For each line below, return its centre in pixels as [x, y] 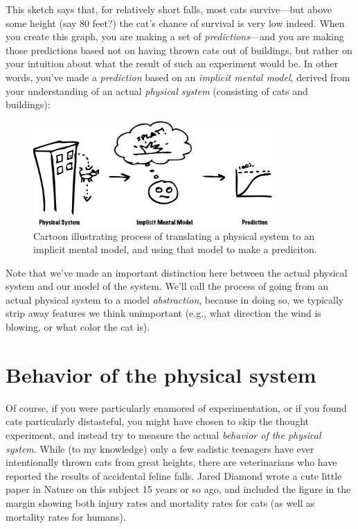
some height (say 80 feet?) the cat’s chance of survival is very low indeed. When [175, 23]
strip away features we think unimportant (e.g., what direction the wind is [163, 313]
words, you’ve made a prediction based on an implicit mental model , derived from [178, 77]
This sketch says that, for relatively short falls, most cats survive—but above [169, 9]
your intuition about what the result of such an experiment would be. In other [172, 63]
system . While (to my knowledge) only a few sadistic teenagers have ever [160, 448]
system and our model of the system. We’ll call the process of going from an [167, 286]
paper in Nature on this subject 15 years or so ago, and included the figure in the [178, 489]
